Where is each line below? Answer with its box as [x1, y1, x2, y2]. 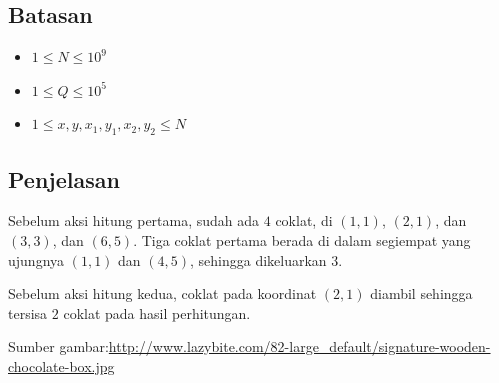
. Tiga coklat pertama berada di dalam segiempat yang [133, 229, 471, 250]
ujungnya [8, 249, 65, 270]
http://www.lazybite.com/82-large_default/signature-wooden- [108, 336, 491, 357]
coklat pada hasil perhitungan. [63, 302, 251, 323]
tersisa [8, 302, 48, 323]
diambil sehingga [370, 283, 473, 304]
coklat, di [275, 210, 333, 231]
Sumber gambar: [8, 336, 109, 357]
